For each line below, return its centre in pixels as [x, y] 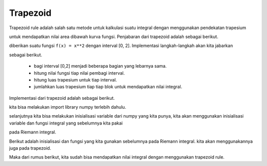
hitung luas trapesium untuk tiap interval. [75, 80]
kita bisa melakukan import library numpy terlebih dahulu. [67, 107]
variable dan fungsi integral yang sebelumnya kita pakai [66, 123]
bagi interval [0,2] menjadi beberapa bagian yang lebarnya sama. [100, 66]
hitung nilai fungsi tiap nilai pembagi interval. [79, 73]
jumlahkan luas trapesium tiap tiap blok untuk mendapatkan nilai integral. [108, 87]
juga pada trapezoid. [30, 148]
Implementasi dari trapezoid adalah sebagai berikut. [62, 98]
